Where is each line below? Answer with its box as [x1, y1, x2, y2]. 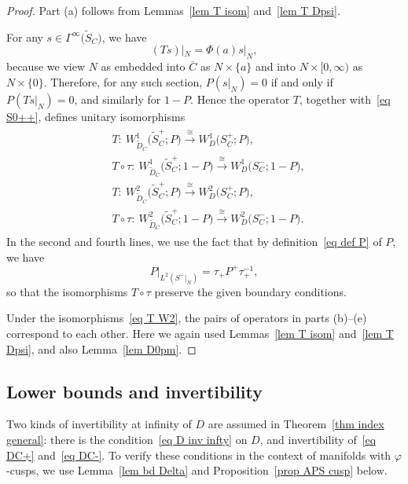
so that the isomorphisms [6, 283, 128, 299]
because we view [6, 58, 85, 75]
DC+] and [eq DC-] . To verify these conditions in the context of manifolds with [6, 446, 391, 463]
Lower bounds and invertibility [6, 379, 263, 403]
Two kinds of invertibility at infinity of [6, 416, 192, 432]
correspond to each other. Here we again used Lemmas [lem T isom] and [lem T [6, 324, 394, 341]
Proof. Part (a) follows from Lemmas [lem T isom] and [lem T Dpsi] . [6, 2, 340, 18]
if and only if [270, 73, 333, 90]
